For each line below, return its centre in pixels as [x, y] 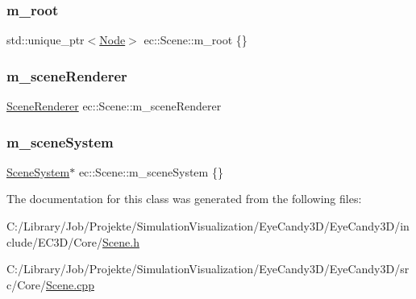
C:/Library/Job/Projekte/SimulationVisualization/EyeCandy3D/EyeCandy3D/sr [208, 269]
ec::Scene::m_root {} [196, 40]
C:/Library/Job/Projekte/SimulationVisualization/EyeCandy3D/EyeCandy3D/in [208, 226]
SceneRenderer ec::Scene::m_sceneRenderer [114, 106]
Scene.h [121, 241]
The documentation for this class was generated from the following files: [184, 199]
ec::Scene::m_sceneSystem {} [151, 171]
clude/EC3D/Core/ [55, 241]
